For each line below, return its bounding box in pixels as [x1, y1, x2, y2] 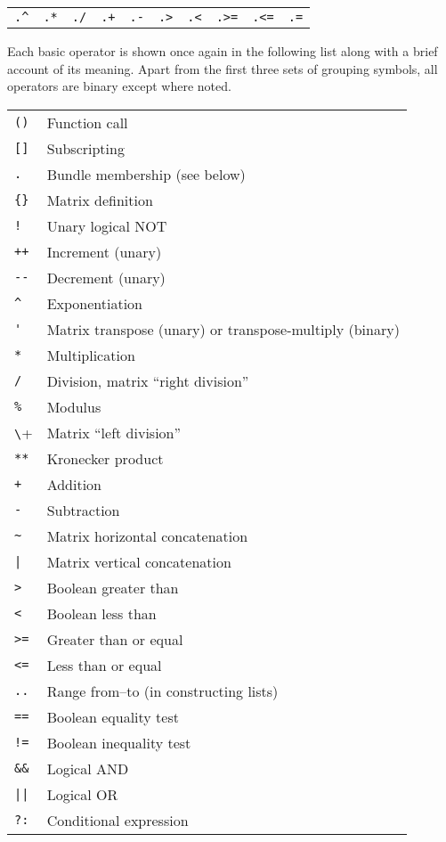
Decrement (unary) [46, 266, 166, 288]
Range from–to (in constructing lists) [46, 680, 279, 701]
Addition [46, 473, 102, 495]
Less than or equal [46, 654, 162, 675]
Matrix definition [46, 189, 153, 210]
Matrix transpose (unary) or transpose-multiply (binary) [46, 318, 400, 339]
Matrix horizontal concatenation [46, 525, 248, 546]
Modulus [46, 396, 101, 417]
